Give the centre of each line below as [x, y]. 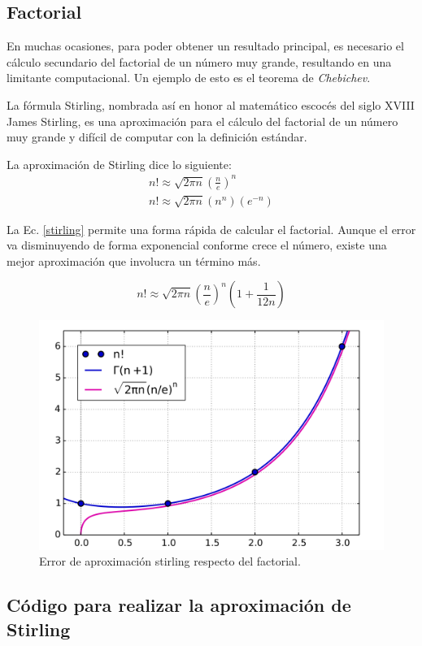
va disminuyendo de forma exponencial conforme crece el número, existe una [197, 245]
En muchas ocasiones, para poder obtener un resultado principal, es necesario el [205, 46]
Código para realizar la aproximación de [179, 605]
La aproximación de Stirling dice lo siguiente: [119, 164]
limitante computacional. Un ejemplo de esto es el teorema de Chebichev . [189, 78]
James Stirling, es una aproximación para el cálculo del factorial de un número [202, 121]
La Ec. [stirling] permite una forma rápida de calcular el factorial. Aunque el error [211, 229]
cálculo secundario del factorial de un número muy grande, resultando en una [199, 61]
